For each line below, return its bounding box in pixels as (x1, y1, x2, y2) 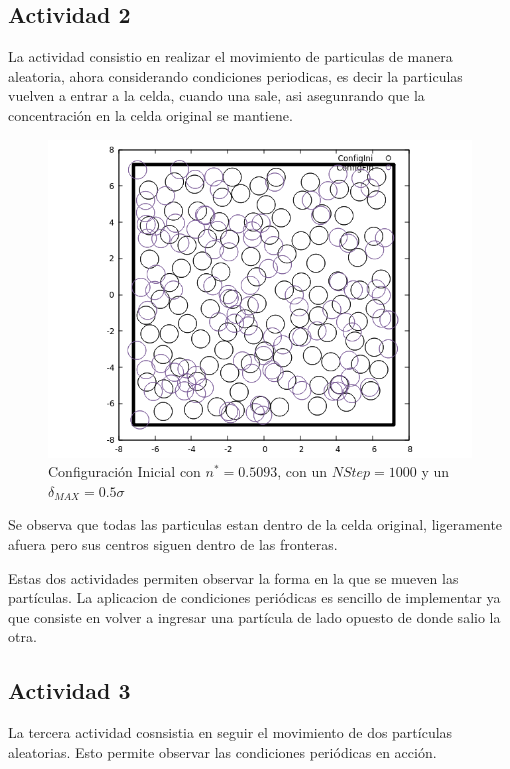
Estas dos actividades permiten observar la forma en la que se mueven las (8, 567, 459, 588)
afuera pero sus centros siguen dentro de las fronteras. (8, 533, 338, 554)
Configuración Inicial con (48, 461, 201, 482)
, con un (277, 461, 328, 482)
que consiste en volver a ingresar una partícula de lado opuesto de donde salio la (8, 606, 501, 627)
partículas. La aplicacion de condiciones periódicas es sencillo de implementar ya (8, 587, 501, 608)
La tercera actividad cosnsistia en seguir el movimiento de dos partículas (8, 722, 453, 743)
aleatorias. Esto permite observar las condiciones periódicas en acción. (8, 741, 437, 762)
